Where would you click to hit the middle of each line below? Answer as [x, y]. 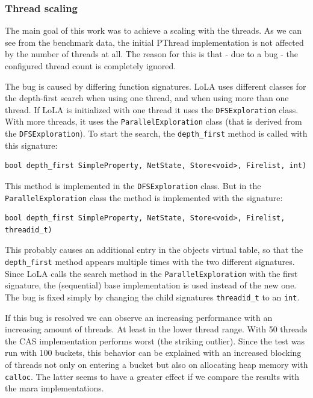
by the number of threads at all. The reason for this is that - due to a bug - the [151, 54]
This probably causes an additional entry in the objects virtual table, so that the [154, 250]
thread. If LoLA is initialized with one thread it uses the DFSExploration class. [152, 109]
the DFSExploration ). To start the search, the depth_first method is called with [156, 133]
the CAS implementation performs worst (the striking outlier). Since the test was [155, 340]
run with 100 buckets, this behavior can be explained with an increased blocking [153, 353]
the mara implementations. [54, 388]
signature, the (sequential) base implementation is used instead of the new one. [151, 285]
